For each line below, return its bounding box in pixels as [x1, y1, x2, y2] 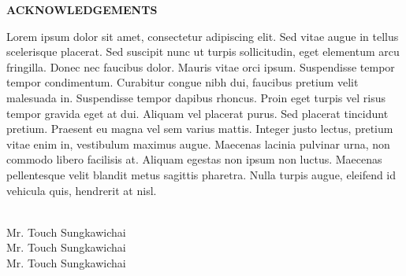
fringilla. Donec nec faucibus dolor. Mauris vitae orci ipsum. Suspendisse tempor [6, 58, 395, 75]
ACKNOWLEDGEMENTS [6, 2, 158, 17]
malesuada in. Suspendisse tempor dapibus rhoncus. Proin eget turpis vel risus [6, 89, 386, 105]
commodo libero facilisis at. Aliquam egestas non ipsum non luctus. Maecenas [6, 151, 382, 167]
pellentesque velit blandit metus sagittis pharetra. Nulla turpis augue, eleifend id [6, 166, 397, 182]
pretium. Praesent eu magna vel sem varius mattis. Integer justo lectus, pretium [6, 120, 393, 137]
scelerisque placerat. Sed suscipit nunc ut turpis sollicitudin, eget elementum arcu [6, 43, 400, 60]
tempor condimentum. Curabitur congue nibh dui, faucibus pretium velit [6, 74, 359, 90]
